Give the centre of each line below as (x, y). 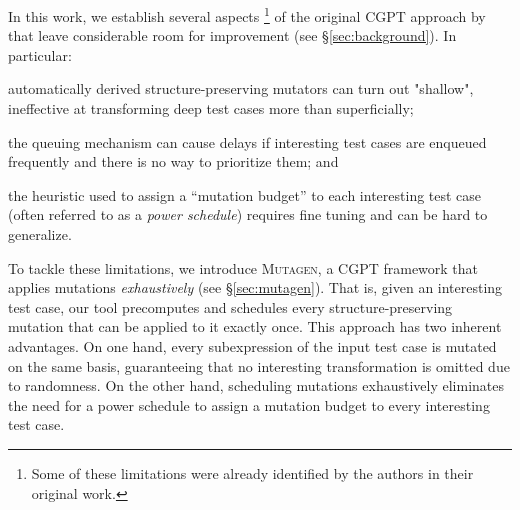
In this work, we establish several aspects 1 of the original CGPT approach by (247, 14)
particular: (40, 54)
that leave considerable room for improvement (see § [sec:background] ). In (232, 35)
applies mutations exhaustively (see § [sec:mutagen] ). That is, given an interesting (255, 287)
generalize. (40, 234)
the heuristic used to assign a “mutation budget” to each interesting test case (245, 194)
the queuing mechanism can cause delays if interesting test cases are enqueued (247, 141)
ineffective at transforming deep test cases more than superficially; (211, 108)
